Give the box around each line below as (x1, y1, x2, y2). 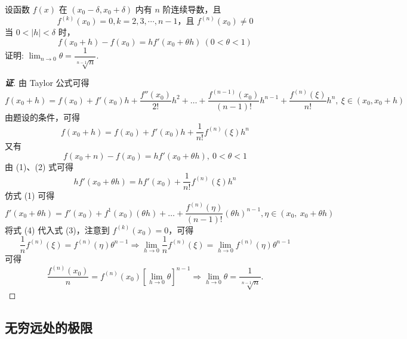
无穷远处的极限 (5, 318, 92, 337)
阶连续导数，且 (162, 3, 221, 15)
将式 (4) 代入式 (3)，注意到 (5, 223, 110, 236)
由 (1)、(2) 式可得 (5, 160, 74, 172)
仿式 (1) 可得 (5, 189, 55, 202)
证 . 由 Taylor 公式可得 (5, 76, 90, 89)
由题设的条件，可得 (5, 110, 80, 123)
